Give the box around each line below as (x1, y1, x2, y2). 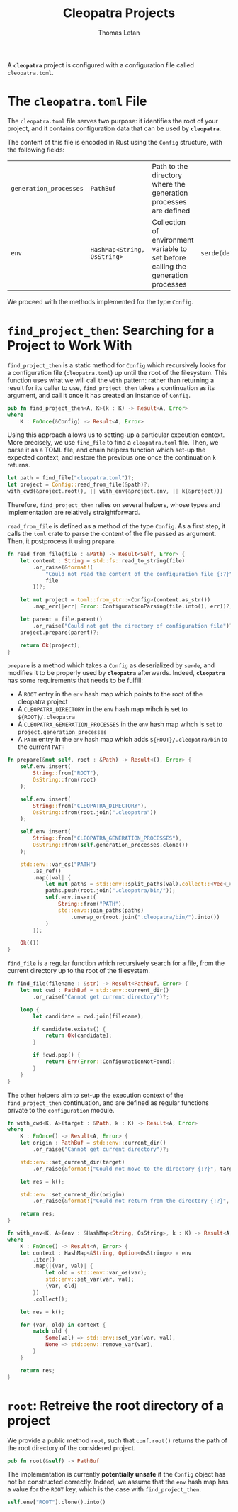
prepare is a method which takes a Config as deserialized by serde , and (7, 661, 215, 669)
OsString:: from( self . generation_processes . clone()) (33, 842, 189, 849)
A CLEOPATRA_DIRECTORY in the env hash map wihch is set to (17, 705, 188, 713)
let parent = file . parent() (20, 616, 103, 623)
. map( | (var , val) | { (33, 1262, 93, 1270)
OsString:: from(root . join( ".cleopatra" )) (33, 808, 157, 816)
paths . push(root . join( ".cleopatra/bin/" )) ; (45, 887, 176, 894)
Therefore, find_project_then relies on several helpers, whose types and (7, 501, 221, 509)
